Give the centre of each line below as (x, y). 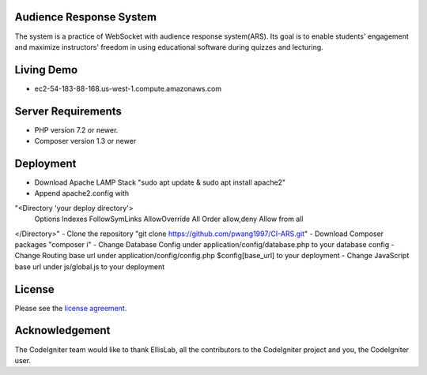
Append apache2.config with (82, 193)
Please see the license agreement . (71, 308)
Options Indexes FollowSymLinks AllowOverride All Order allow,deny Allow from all (169, 219)
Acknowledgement (62, 330)
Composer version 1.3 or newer (85, 141)
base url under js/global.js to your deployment (90, 266)
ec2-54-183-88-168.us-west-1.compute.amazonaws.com (128, 88)
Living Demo (46, 70)
